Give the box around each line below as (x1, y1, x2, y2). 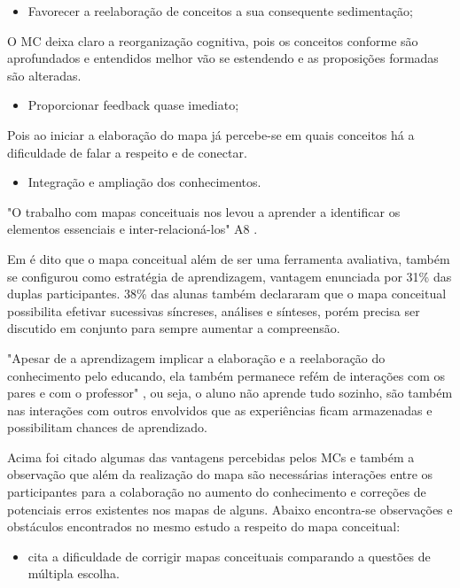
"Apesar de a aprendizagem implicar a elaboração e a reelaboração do (7, 348, 386, 367)
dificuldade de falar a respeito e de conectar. (7, 143, 247, 161)
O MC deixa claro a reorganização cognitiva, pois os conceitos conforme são (7, 31, 418, 50)
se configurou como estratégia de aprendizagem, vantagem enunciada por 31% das (7, 267, 452, 285)
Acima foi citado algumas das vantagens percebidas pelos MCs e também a (7, 447, 415, 466)
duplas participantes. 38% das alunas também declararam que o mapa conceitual (7, 284, 447, 303)
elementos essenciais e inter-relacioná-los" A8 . (7, 220, 258, 238)
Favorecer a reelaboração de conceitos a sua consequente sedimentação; (27, 2, 413, 19)
